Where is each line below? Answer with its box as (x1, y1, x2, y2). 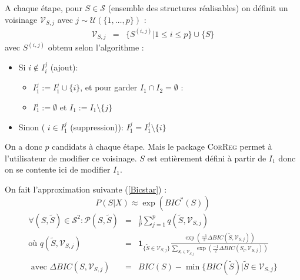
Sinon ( (18, 120, 45, 133)
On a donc (5, 140, 42, 153)
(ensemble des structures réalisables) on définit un (108, 2, 288, 14)
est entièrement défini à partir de (147, 151, 266, 164)
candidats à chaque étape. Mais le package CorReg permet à (52, 140, 272, 153)
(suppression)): (70, 120, 124, 133)
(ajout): (50, 61, 78, 73)
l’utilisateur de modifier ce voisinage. (5, 151, 137, 164)
